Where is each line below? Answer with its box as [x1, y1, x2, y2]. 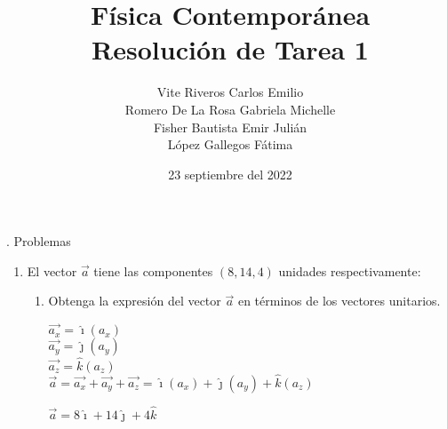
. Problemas [6, 232, 71, 250]
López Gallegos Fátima [167, 135, 293, 154]
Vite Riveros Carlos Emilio [156, 83, 304, 101]
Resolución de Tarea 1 [92, 31, 369, 68]
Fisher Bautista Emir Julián [153, 117, 307, 136]
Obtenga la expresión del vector [48, 291, 221, 310]
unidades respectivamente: [278, 261, 421, 280]
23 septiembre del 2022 [168, 164, 292, 183]
